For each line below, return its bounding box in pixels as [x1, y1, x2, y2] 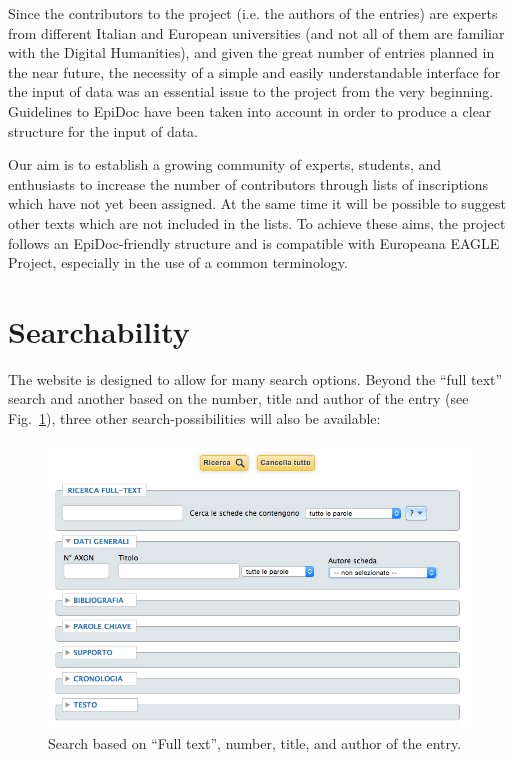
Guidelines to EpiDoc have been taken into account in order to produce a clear [8, 100, 492, 121]
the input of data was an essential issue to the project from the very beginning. [8, 81, 494, 102]
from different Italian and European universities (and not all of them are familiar [8, 22, 505, 43]
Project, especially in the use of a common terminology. [8, 252, 348, 273]
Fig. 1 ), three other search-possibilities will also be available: [8, 408, 381, 429]
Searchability [8, 310, 190, 351]
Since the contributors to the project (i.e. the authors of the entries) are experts [8, 3, 498, 23]
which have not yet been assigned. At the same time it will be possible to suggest [8, 193, 506, 214]
